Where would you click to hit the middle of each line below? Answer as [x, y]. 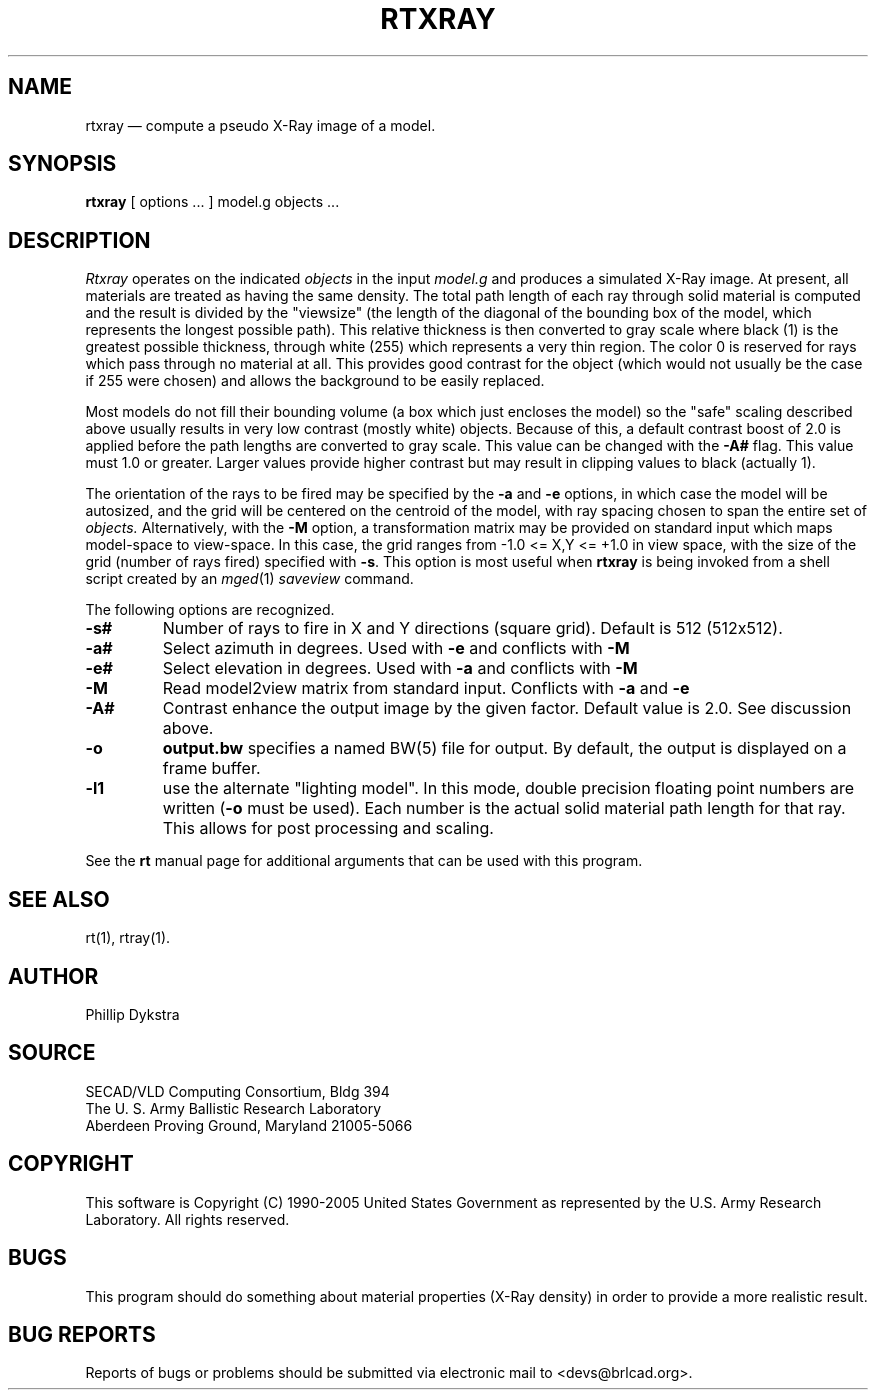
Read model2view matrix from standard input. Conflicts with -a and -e [426, 688]
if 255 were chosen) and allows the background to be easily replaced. [315, 381]
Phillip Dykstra [132, 1014]
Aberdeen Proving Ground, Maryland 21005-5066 [249, 1125]
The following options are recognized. [210, 610]
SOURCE [52, 1053]
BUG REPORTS [82, 1334]
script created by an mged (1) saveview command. [249, 579]
